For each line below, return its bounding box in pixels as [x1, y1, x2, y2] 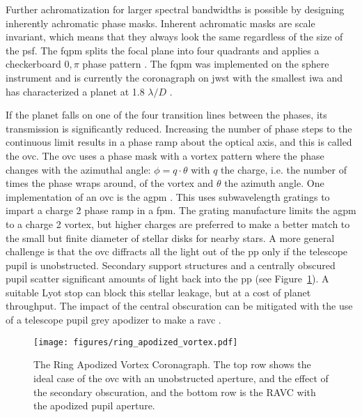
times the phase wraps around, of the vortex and [6, 176, 214, 190]
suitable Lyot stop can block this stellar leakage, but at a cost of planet [6, 285, 311, 299]
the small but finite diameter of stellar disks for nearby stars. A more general [6, 230, 335, 245]
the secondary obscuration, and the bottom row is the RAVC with [33, 384, 316, 399]
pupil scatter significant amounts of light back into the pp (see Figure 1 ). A [6, 271, 329, 286]
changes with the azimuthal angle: [6, 162, 151, 176]
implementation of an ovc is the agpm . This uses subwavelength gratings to [6, 189, 330, 204]
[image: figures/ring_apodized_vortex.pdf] [33, 337, 238, 347]
